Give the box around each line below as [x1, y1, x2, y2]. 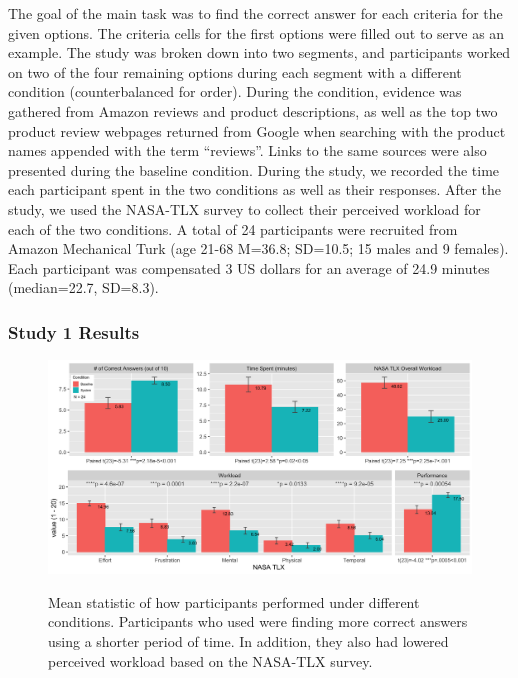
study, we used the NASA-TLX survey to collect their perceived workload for [8, 198, 481, 219]
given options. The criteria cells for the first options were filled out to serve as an [8, 22, 505, 43]
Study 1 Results [8, 319, 140, 344]
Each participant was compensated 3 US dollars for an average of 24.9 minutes [8, 257, 490, 278]
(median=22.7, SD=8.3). [8, 277, 159, 298]
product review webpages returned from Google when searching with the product [8, 120, 506, 141]
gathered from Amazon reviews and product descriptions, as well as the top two [8, 100, 498, 121]
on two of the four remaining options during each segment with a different [8, 61, 462, 82]
